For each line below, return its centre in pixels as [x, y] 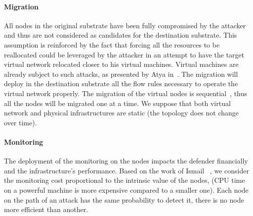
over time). [21, 122]
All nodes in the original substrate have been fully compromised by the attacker [125, 25]
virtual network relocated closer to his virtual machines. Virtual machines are [121, 64]
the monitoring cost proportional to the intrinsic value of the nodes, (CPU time [125, 180]
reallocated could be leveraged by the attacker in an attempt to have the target [124, 54]
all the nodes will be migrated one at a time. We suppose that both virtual [117, 103]
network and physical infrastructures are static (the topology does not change [122, 113]
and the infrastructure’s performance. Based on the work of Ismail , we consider [126, 170]
